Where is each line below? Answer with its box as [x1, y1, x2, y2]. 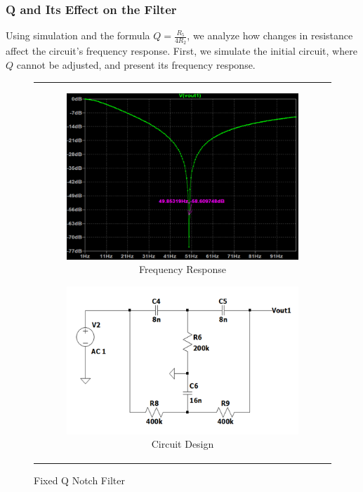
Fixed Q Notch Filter [34, 473, 125, 488]
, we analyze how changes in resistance [187, 28, 353, 43]
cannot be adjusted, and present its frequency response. [16, 58, 256, 72]
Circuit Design [151, 437, 214, 451]
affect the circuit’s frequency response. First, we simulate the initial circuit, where [6, 44, 357, 58]
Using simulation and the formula [6, 28, 150, 43]
